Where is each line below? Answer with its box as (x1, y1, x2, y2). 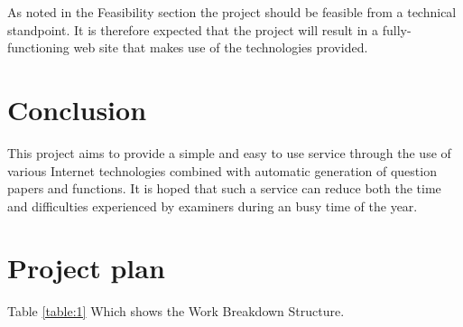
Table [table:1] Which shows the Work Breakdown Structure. (7, 302, 345, 321)
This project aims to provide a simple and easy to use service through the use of (7, 143, 451, 162)
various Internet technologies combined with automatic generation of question (7, 161, 437, 180)
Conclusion (7, 90, 147, 127)
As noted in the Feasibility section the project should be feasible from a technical (7, 3, 457, 21)
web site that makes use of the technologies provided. (73, 38, 368, 57)
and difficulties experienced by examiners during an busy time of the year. (7, 196, 418, 215)
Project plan (7, 249, 165, 286)
